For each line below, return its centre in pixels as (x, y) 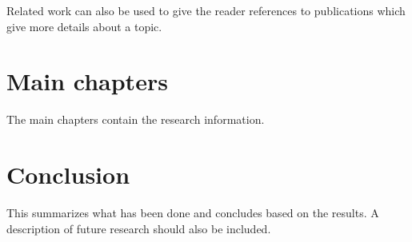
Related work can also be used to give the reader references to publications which (206, 10)
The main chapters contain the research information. (136, 119)
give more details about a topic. (84, 26)
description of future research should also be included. (139, 228)
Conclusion (68, 175)
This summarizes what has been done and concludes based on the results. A (193, 213)
